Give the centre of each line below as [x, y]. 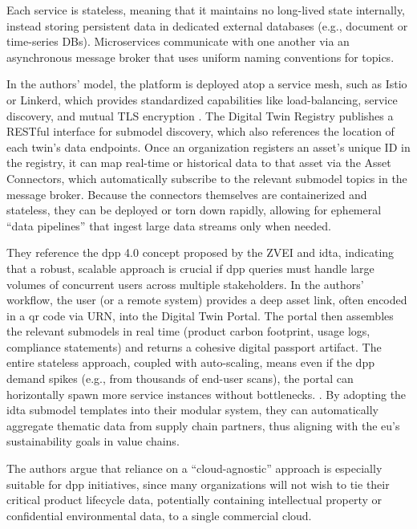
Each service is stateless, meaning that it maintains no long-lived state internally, [206, 10]
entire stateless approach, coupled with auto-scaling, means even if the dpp [190, 362]
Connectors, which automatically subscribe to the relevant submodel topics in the [207, 178]
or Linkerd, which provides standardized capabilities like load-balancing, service [202, 99]
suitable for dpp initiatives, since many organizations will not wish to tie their [198, 484]
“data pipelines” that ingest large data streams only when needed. [169, 225]
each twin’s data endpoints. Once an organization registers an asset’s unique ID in [208, 146]
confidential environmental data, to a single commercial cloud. [159, 515]
